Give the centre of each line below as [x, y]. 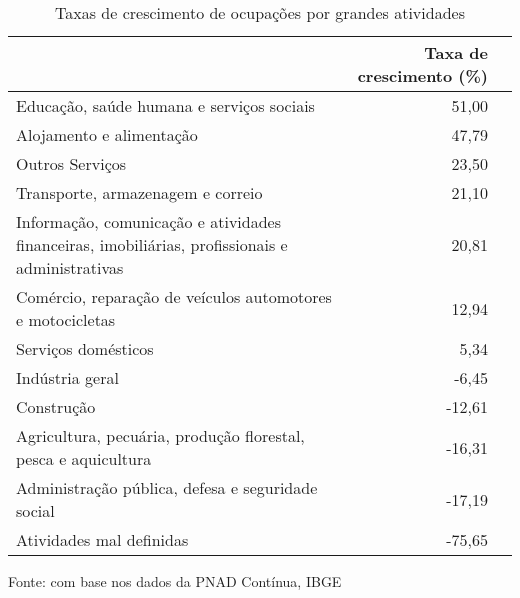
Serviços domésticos [85, 348]
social [35, 510]
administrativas [70, 267]
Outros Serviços [71, 163]
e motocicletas [66, 319]
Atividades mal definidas [102, 539]
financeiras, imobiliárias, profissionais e [152, 244]
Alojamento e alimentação [107, 134]
